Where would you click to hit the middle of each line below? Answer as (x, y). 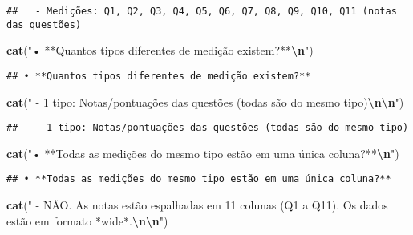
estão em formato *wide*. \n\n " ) (87, 220)
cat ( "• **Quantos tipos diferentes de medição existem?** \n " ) (160, 50)
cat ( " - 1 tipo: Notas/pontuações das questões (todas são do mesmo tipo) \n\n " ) (205, 101)
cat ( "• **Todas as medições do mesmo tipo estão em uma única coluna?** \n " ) (203, 153)
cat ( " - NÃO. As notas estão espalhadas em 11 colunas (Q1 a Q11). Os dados (197, 205)
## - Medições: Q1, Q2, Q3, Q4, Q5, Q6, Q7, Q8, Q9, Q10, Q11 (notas (202, 11)
